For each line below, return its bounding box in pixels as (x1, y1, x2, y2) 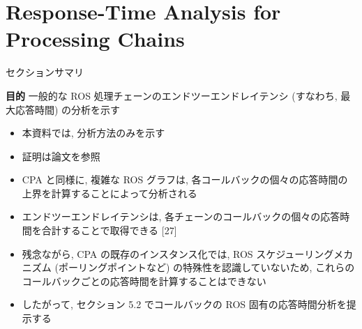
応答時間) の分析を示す (15, 102, 121, 116)
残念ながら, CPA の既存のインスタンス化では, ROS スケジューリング (22, 246, 334, 261)
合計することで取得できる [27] (41, 223, 177, 238)
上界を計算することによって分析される (22, 185, 197, 200)
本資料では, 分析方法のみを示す (22, 125, 165, 140)
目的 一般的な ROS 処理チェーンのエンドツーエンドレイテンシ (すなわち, (6, 88, 338, 102)
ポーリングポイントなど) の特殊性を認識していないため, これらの (58, 260, 355, 275)
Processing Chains (6, 24, 185, 53)
